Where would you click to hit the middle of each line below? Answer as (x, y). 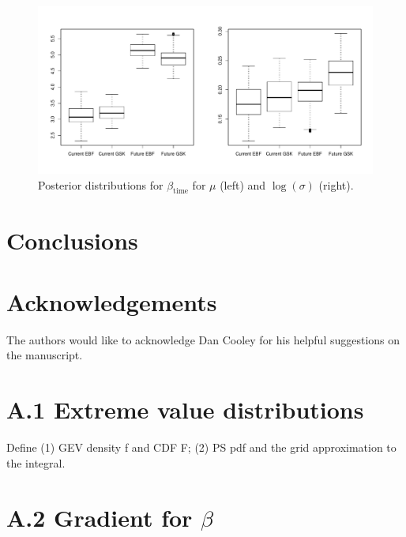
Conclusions (72, 240)
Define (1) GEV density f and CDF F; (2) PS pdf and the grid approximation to (201, 447)
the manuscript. (45, 355)
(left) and (243, 184)
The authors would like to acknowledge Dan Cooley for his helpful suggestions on (203, 339)
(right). (336, 184)
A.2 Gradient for (100, 517)
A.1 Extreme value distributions (185, 409)
